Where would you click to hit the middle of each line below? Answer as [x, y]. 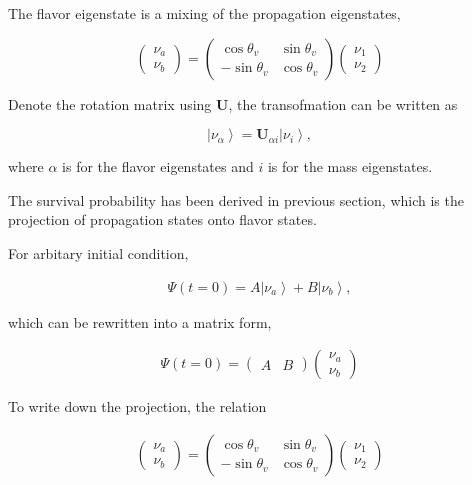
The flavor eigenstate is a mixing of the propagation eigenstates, [204, 13]
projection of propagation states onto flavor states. [162, 219]
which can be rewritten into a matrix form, [140, 321]
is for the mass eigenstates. [350, 166]
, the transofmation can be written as [343, 103]
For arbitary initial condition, [98, 252]
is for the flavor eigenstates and [158, 166]
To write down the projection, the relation [137, 406]
